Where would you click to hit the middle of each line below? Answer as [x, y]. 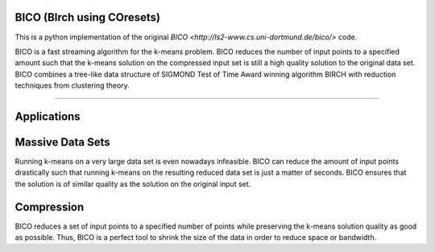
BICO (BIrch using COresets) [88, 17]
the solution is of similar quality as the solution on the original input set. [133, 184]
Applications [48, 116]
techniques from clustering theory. [72, 85]
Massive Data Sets [62, 142]
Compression [50, 207]
